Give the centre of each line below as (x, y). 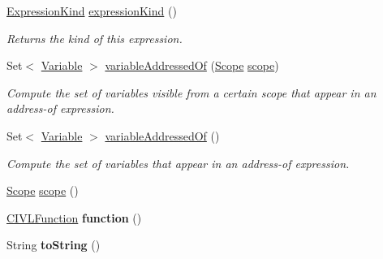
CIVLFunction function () (74, 217)
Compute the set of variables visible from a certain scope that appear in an (191, 92)
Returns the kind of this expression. (95, 38)
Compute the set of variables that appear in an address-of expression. (178, 163)
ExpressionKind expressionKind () (92, 11)
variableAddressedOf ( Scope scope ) (192, 65)
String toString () (54, 245)
